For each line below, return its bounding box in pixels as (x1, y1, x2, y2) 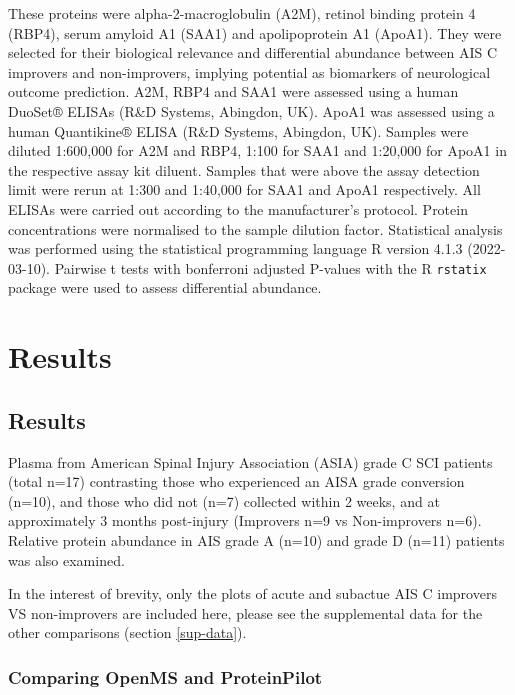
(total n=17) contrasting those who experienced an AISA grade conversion (8, 471, 465, 492)
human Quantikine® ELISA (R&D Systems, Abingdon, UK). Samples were (8, 120, 469, 141)
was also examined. (8, 549, 125, 570)
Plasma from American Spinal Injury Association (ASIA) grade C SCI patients (8, 451, 493, 472)
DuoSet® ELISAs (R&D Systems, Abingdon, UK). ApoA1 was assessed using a (8, 100, 495, 121)
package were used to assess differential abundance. (8, 277, 322, 298)
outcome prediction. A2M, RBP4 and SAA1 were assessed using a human (8, 81, 459, 102)
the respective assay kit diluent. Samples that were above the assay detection (8, 159, 480, 180)
